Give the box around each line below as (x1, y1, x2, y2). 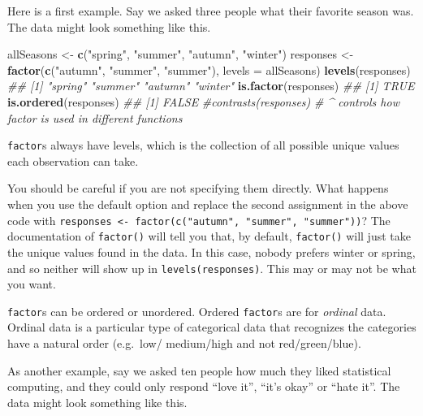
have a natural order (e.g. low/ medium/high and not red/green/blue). (7, 335, 361, 351)
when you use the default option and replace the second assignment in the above (7, 196, 408, 212)
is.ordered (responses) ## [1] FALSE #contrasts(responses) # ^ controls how (7, 93, 399, 110)
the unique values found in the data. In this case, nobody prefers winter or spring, (7, 243, 416, 260)
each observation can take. (7, 152, 139, 169)
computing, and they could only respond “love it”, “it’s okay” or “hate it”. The (7, 378, 400, 395)
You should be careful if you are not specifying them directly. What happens (7, 180, 389, 197)
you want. (7, 275, 56, 292)
